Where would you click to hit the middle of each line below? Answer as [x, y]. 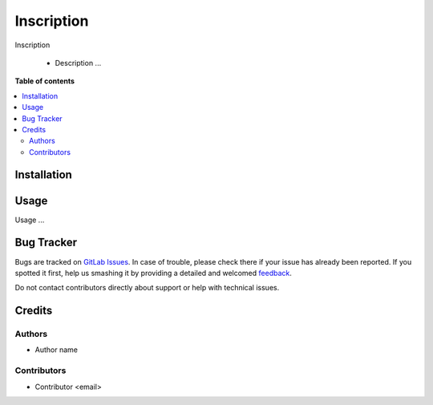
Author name [56, 350]
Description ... [78, 63]
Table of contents [45, 81]
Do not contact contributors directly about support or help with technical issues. [147, 288]
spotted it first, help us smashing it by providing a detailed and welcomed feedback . [154, 273]
